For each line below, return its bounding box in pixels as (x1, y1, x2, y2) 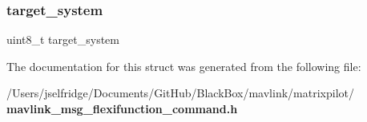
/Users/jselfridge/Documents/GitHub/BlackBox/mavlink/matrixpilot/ (6, 85, 354, 101)
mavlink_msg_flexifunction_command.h (6, 100, 238, 116)
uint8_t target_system (6, 31, 119, 48)
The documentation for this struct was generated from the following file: (6, 57, 361, 74)
